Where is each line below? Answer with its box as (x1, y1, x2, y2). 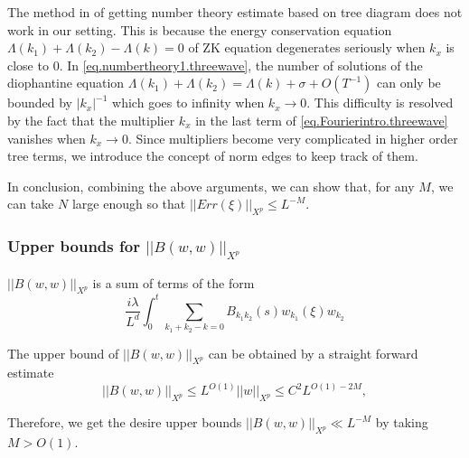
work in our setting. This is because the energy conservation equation (7, 20, 392, 39)
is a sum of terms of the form (92, 273, 255, 292)
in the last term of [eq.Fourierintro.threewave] (195, 110, 448, 129)
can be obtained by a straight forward (208, 343, 418, 362)
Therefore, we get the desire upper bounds (7, 413, 242, 432)
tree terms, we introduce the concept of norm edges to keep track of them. (7, 146, 418, 165)
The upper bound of (7, 343, 119, 362)
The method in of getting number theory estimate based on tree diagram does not (7, 3, 463, 21)
